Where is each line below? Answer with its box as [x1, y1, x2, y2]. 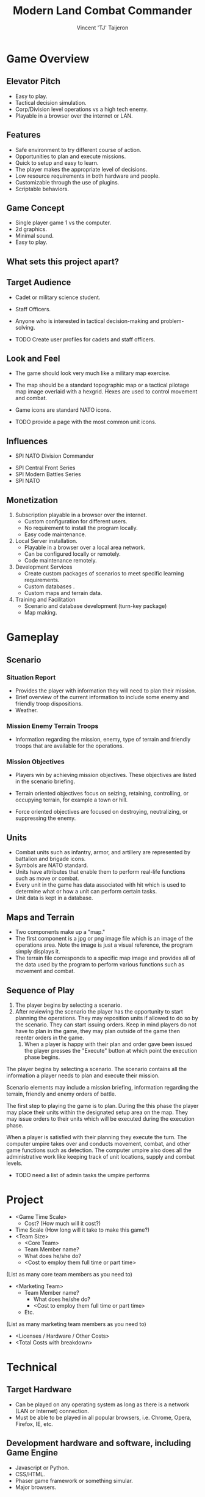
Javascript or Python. [15, 1464, 70, 1471]
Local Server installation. [15, 537, 77, 545]
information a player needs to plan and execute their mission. [6, 1072, 160, 1079]
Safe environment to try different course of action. [15, 146, 142, 153]
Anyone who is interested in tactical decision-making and [15, 317, 160, 325]
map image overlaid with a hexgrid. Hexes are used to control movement [15, 388, 198, 395]
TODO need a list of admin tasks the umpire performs [15, 1171, 150, 1178]
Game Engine [6, 1447, 58, 1458]
